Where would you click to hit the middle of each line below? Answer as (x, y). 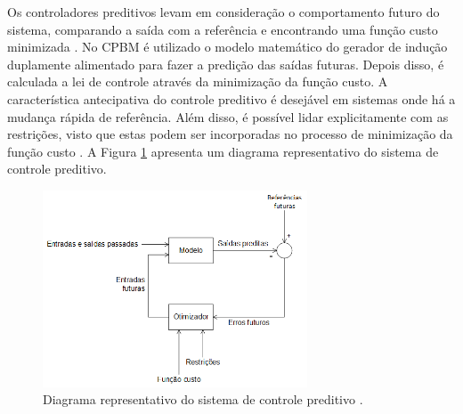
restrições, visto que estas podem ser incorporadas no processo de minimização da (230, 134)
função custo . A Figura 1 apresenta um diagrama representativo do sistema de (223, 151)
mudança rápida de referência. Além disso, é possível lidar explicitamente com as (228, 116)
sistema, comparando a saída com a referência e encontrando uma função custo (223, 29)
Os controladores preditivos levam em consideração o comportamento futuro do (223, 12)
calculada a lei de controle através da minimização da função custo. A (198, 81)
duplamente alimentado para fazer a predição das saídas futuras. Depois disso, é (226, 64)
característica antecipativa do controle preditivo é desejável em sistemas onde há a (231, 98)
